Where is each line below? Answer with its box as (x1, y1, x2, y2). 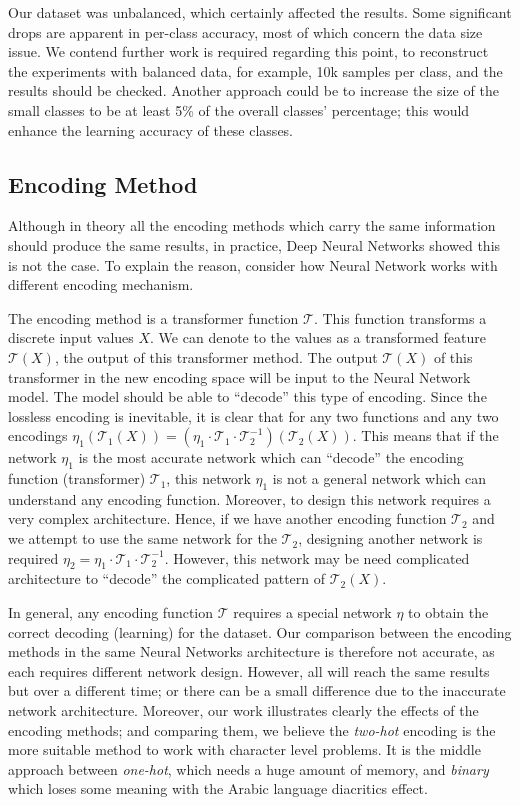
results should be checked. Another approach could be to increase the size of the (8, 80, 499, 101)
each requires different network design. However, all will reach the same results (8, 660, 490, 681)
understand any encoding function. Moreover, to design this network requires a (8, 488, 491, 509)
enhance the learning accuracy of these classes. (8, 119, 294, 140)
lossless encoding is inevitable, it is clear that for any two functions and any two (8, 405, 499, 426)
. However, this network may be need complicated (164, 547, 470, 568)
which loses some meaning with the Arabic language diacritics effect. (8, 778, 428, 799)
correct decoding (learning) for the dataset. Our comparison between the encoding (8, 621, 512, 642)
